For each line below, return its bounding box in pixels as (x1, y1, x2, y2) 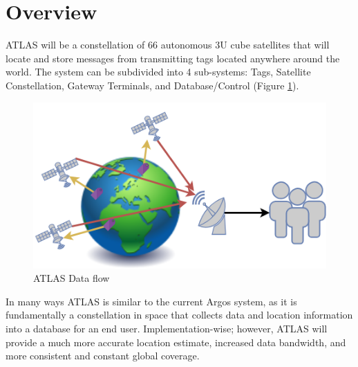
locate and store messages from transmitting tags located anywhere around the (6, 51, 340, 65)
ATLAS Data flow (33, 271, 110, 285)
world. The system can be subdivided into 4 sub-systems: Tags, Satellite (6, 64, 311, 79)
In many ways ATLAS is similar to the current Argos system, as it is (6, 294, 297, 308)
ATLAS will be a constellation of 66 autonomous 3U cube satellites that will (6, 37, 330, 52)
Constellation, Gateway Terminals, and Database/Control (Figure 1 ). (6, 78, 299, 92)
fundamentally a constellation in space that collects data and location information (6, 307, 353, 322)
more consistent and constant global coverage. (6, 348, 200, 363)
